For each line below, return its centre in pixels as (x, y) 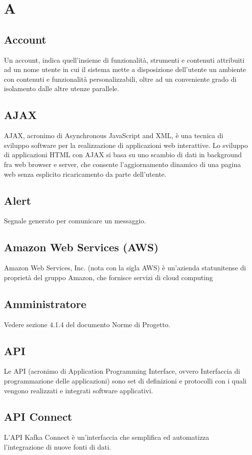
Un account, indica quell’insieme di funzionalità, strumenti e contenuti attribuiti (124, 60)
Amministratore (45, 303)
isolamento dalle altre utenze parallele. (62, 88)
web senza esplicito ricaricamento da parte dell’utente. (85, 174)
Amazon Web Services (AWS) (81, 247)
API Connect (38, 417)
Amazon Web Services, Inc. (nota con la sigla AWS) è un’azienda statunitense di (125, 268)
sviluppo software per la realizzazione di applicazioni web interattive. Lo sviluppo (126, 145)
